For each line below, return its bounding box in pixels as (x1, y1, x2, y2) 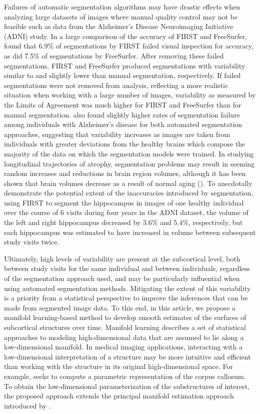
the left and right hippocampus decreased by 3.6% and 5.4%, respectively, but (4, 217, 243, 227)
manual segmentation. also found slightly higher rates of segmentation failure (4, 109, 240, 119)
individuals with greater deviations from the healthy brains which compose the (4, 138, 245, 149)
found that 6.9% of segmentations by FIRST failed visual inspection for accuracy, (4, 40, 253, 51)
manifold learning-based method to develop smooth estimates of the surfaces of (4, 312, 246, 322)
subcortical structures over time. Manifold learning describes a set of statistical (4, 322, 246, 332)
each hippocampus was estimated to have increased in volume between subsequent (4, 226, 256, 237)
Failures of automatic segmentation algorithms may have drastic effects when (4, 1, 240, 11)
